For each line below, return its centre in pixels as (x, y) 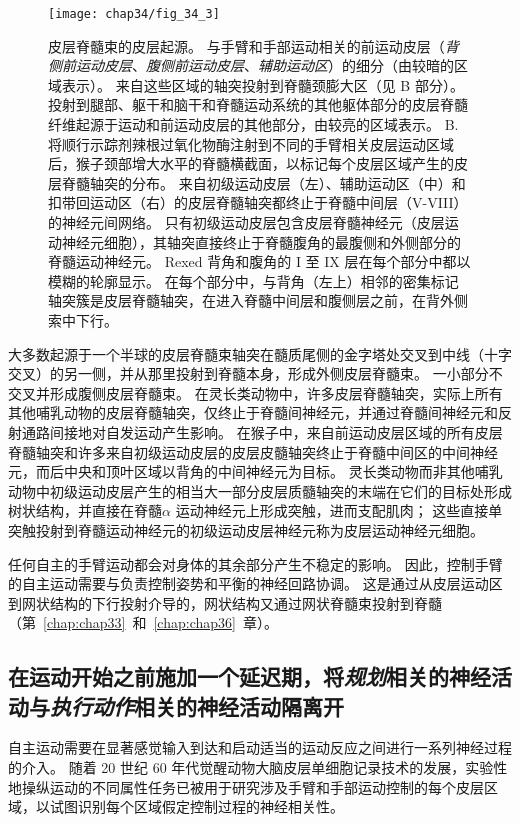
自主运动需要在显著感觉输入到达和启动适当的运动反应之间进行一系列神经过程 (260, 747)
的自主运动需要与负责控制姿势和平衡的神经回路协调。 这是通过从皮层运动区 (255, 583)
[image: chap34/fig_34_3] (134, 14)
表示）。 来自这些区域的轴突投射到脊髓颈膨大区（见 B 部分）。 (262, 84)
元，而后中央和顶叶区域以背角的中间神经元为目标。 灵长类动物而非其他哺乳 (255, 471)
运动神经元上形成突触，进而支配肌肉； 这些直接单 (339, 510)
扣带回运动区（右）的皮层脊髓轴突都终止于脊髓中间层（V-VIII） (258, 202)
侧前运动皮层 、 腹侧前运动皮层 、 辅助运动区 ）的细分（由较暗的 (251, 65)
